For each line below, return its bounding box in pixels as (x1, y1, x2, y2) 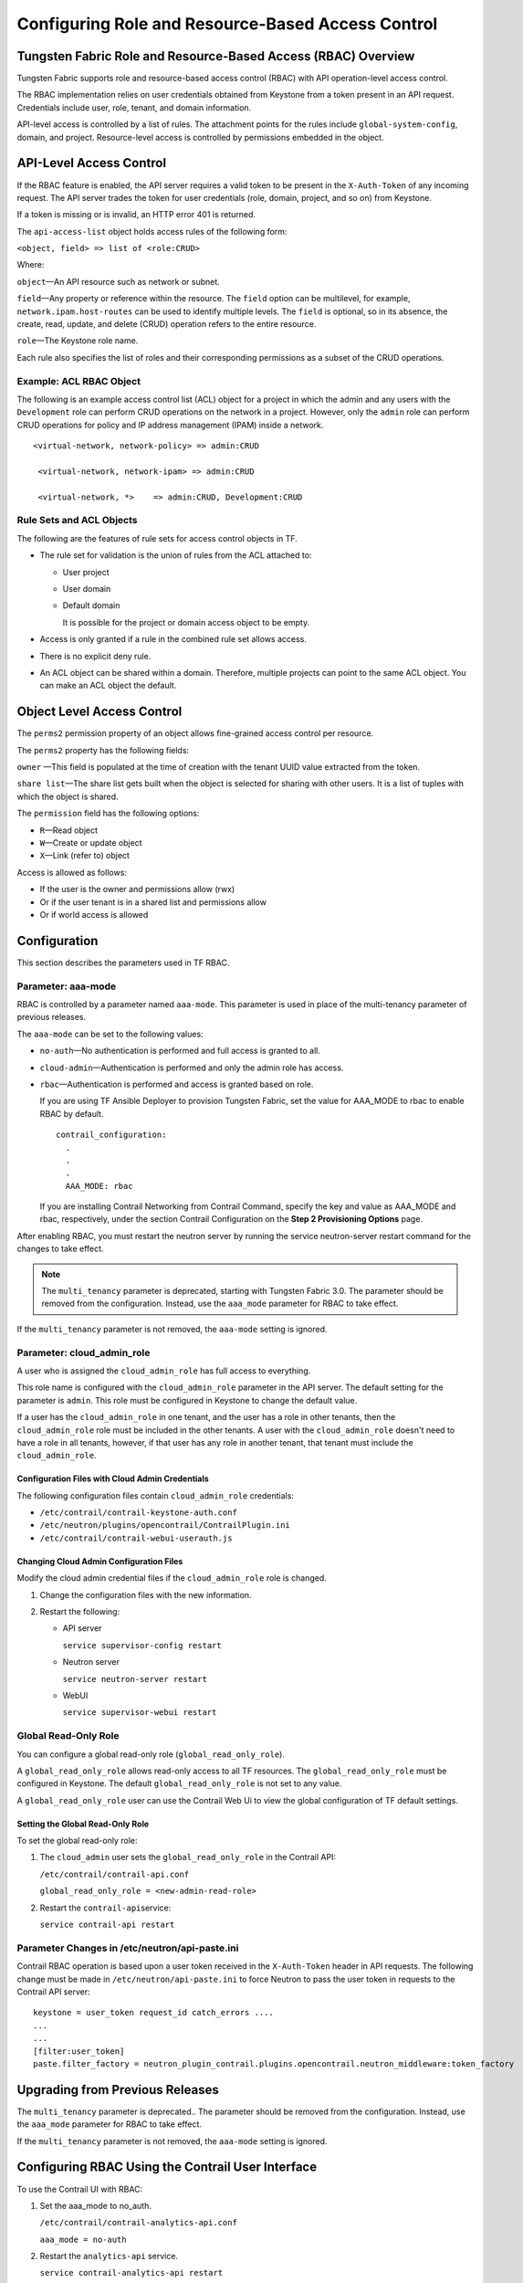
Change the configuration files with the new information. (39, 1589, 252, 1600)
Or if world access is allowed (39, 909, 149, 920)
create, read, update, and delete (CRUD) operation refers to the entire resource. (16, 319, 317, 330)
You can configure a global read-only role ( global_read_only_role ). (16, 1749, 285, 1760)
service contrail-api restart (39, 1920, 175, 1931)
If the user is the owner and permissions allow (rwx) (39, 884, 235, 895)
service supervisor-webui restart (62, 1708, 217, 1718)
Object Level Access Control (16, 704, 183, 720)
